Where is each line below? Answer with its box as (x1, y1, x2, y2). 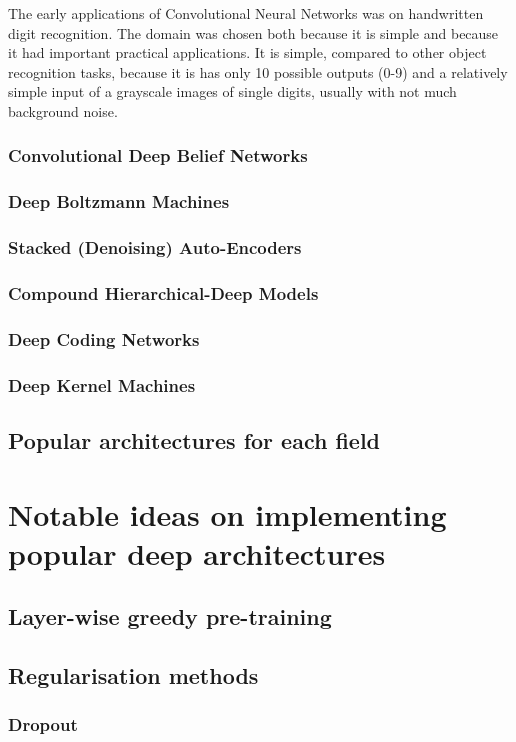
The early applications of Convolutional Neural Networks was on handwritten (8, 3, 484, 23)
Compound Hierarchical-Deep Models (8, 281, 319, 306)
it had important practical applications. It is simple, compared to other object (8, 42, 487, 63)
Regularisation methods (8, 660, 259, 691)
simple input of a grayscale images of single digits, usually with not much (8, 81, 457, 102)
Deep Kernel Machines (8, 372, 196, 397)
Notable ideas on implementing (8, 493, 447, 534)
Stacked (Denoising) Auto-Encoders (8, 235, 302, 260)
